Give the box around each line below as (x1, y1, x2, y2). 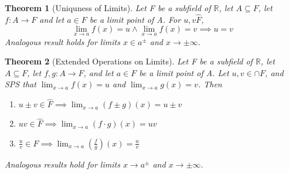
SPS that (5, 78, 36, 90)
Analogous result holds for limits (5, 35, 120, 47)
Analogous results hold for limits (5, 158, 120, 170)
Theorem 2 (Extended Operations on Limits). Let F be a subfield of (5, 55, 253, 67)
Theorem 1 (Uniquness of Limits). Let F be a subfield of (5, 2, 211, 13)
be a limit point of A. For (89, 13, 181, 25)
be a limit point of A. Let (139, 66, 229, 79)
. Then (198, 78, 222, 90)
